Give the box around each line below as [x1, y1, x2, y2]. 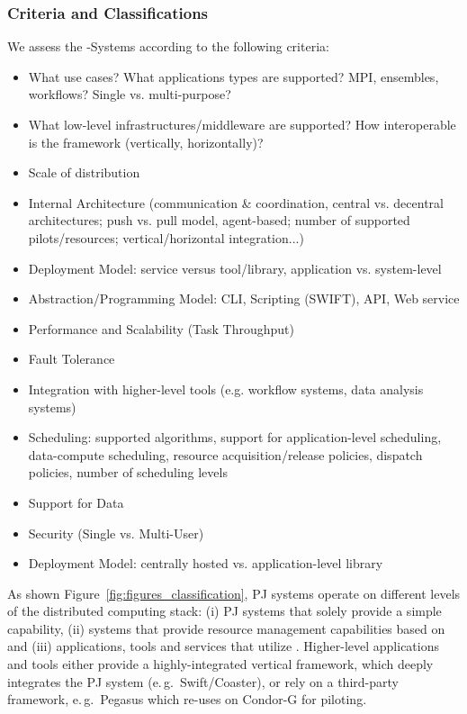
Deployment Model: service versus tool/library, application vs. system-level [28, 258, 442, 277]
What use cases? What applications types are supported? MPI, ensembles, [28, 67, 439, 86]
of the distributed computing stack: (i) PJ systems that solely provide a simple [7, 601, 442, 620]
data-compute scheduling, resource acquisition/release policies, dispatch [28, 445, 423, 464]
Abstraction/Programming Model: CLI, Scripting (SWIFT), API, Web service [28, 289, 460, 308]
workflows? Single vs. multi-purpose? [28, 85, 231, 104]
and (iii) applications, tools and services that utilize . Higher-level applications [7, 637, 439, 655]
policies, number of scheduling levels [28, 463, 228, 482]
